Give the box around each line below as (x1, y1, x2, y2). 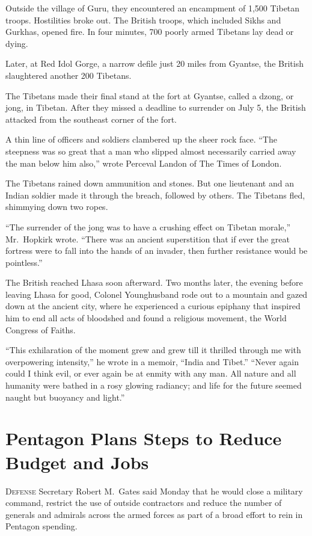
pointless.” (5, 256, 43, 268)
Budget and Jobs (5, 449, 149, 474)
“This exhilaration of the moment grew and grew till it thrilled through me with (5, 343, 301, 356)
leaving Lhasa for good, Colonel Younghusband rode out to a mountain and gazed (5, 288, 308, 300)
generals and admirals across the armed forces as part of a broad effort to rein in (5, 508, 303, 520)
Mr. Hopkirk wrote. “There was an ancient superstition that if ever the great (5, 232, 290, 245)
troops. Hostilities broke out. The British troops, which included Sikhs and (5, 13, 281, 26)
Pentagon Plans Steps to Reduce (5, 426, 282, 451)
